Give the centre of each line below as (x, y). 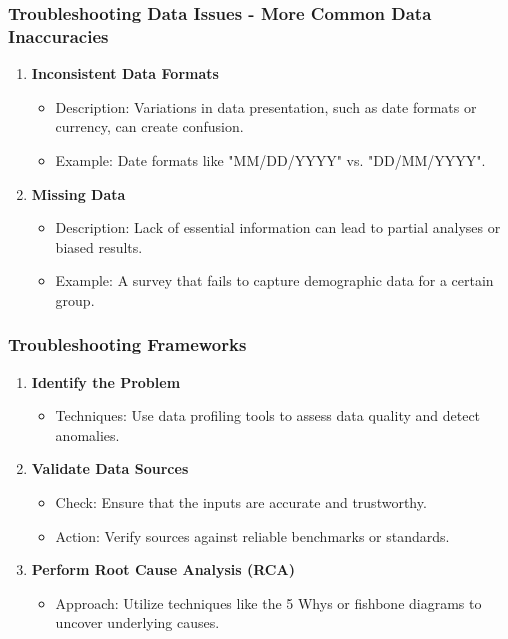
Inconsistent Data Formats (125, 73)
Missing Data (78, 193)
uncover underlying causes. (137, 622)
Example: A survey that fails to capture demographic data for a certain (274, 280)
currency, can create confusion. (149, 126)
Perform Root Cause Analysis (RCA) (163, 569)
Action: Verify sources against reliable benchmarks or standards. (252, 535)
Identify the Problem (106, 381)
